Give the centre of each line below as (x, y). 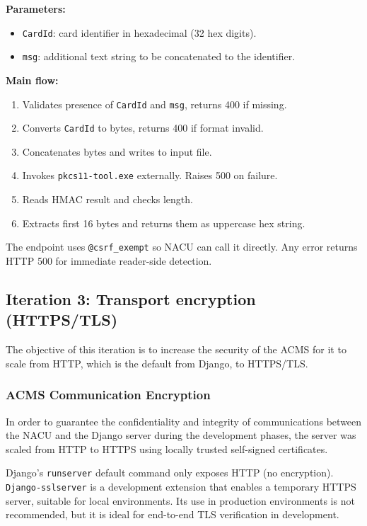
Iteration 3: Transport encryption (131, 298)
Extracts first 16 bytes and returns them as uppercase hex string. (164, 223)
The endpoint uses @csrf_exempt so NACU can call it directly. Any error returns (182, 247)
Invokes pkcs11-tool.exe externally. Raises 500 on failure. (150, 175)
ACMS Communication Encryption (108, 395)
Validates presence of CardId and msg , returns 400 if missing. (155, 104)
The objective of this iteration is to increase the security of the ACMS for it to (176, 349)
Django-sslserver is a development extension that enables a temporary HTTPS (181, 486)
